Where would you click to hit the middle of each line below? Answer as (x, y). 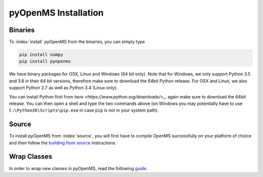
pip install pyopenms (45, 61)
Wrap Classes (30, 157)
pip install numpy (41, 55)
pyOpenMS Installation (56, 13)
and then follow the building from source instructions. (63, 143)
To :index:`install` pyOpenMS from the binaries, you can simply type (77, 42)
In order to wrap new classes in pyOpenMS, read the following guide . (78, 168)
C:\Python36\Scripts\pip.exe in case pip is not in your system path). (84, 110)
